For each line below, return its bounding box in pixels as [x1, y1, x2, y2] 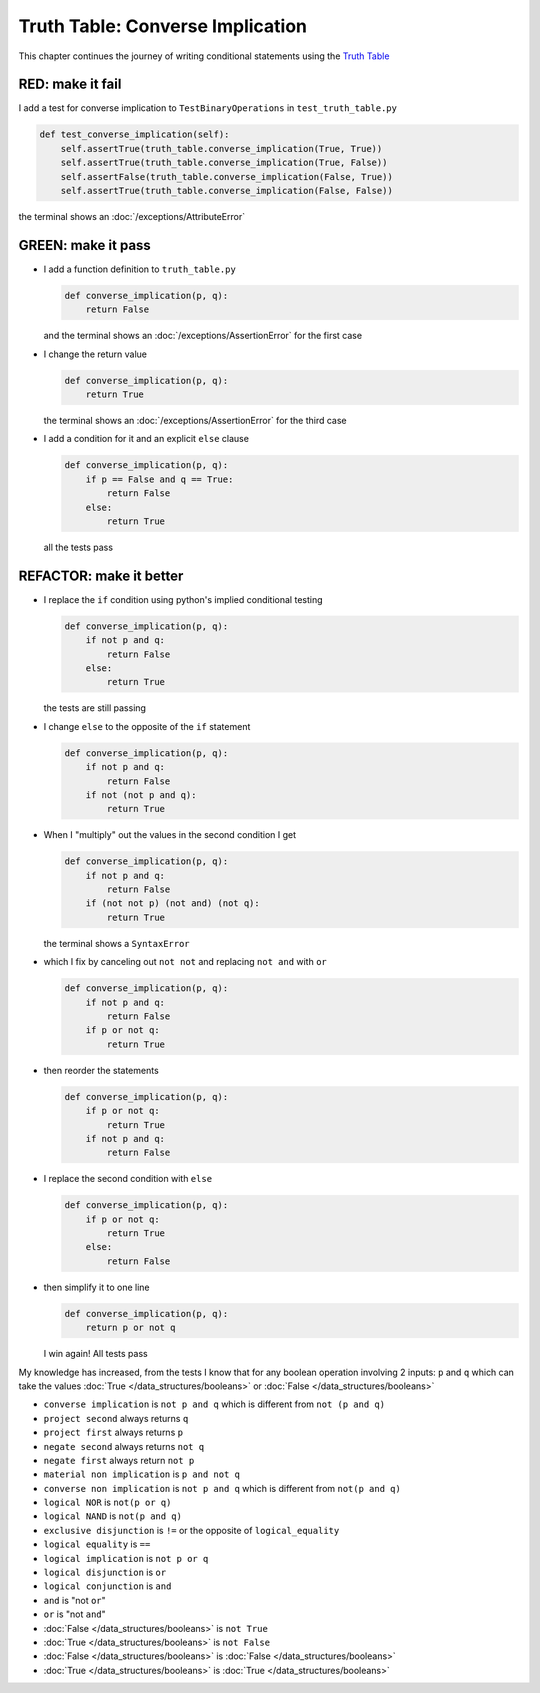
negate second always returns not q [43, 1440, 205, 1452]
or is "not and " [43, 1608, 107, 1620]
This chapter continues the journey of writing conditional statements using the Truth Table [18, 50, 390, 62]
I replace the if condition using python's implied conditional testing [43, 593, 324, 605]
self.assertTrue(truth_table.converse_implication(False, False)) [60, 185, 394, 196]
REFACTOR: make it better [18, 567, 184, 584]
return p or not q [85, 1322, 176, 1334]
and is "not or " [43, 1594, 107, 1606]
